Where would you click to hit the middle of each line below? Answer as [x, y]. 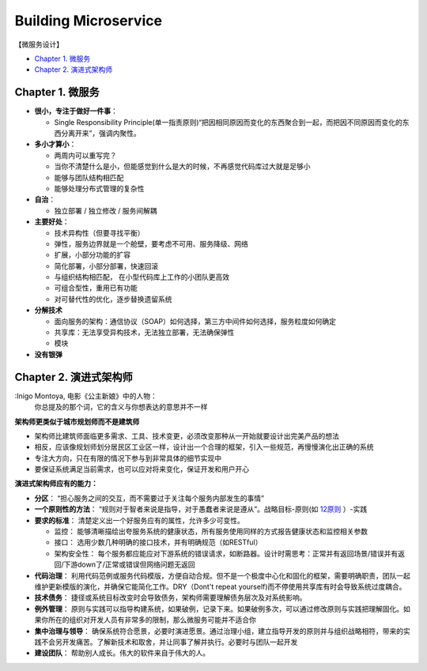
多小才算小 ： [55, 144]
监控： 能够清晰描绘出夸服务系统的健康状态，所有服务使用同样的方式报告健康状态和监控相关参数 [211, 532]
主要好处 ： [52, 222]
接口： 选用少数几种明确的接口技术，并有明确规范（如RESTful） [158, 542]
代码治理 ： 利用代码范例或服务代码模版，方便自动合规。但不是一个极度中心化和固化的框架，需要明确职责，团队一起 [222, 575]
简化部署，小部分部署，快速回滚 [106, 266]
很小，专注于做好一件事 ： [76, 111]
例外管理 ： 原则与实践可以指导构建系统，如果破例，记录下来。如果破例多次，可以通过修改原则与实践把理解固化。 [219, 609]
